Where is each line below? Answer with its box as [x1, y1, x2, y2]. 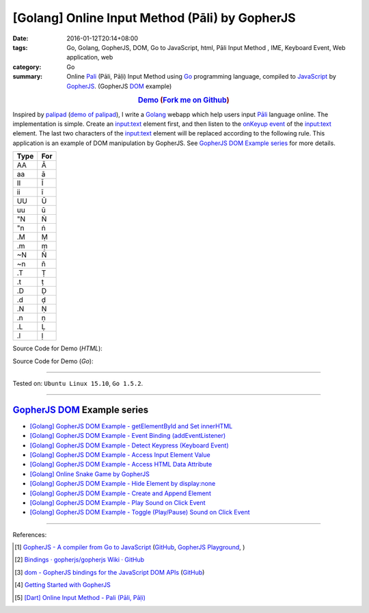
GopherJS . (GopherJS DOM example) [66, 82, 172, 90]
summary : [12, 73, 43, 81]
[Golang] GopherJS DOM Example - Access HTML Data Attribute [29, 460, 213, 469]
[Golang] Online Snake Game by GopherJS [29, 469, 150, 478]
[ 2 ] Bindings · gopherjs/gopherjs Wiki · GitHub [14, 556, 145, 564]
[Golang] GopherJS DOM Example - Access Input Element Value [29, 450, 211, 458]
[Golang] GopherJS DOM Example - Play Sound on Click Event [29, 498, 206, 506]
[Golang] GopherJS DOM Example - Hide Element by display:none [29, 480, 216, 488]
